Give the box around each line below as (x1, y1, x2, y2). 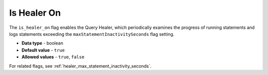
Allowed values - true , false (21, 54, 84, 60)
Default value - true (21, 47, 65, 53)
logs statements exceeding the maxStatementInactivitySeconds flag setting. (9, 31, 175, 37)
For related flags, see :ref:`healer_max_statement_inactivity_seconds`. (9, 63, 152, 69)
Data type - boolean (21, 40, 64, 46)
